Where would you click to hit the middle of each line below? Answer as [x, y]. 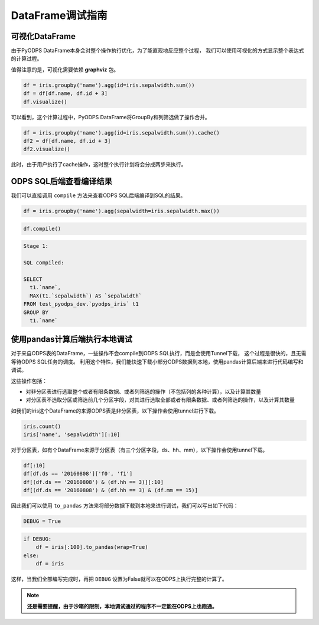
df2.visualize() [47, 149]
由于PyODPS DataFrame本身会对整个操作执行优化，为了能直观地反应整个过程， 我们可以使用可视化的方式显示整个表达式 [157, 51]
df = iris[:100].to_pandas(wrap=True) [92, 547]
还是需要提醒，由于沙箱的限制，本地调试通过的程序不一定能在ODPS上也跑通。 [122, 606]
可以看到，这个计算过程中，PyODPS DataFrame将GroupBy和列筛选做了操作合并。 [111, 117]
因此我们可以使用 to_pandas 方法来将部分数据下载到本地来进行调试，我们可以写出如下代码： [125, 506]
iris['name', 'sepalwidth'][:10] [72, 435]
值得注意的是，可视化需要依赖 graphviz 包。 [65, 69]
